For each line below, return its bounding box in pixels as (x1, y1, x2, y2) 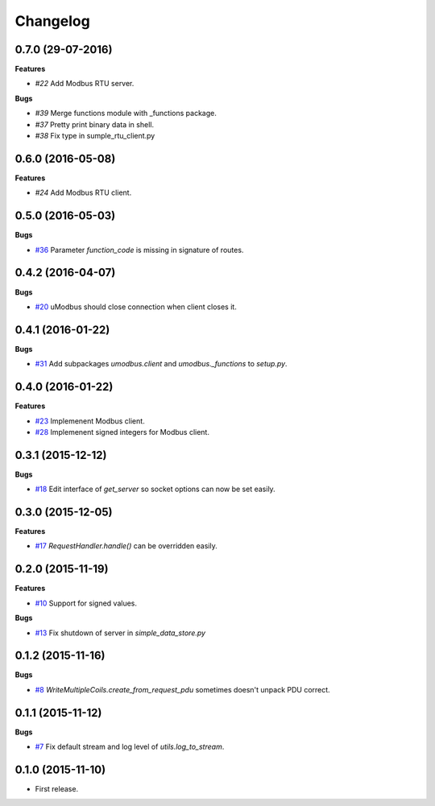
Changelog (14, 12, 90, 30)
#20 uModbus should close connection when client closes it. (35, 302, 237, 312)
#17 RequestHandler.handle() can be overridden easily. (35, 541, 217, 551)
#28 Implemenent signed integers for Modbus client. (35, 427, 209, 436)
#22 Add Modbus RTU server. (35, 79, 135, 89)
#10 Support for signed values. (35, 598, 137, 608)
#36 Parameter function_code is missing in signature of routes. (35, 245, 244, 254)
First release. (35, 784, 79, 794)
